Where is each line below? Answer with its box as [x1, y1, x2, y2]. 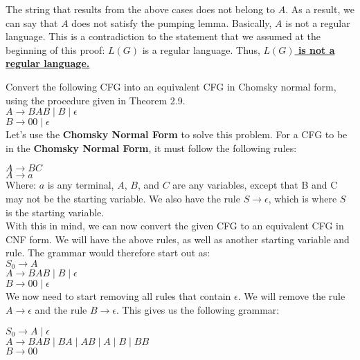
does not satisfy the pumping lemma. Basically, [71, 15, 272, 30]
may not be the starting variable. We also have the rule [6, 191, 240, 205]
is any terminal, [47, 178, 114, 192]
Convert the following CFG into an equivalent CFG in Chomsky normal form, [6, 79, 336, 93]
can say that [6, 15, 58, 30]
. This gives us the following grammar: [116, 302, 280, 316]
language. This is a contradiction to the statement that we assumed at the [6, 29, 321, 44]
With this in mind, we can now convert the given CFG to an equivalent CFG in [6, 218, 344, 233]
